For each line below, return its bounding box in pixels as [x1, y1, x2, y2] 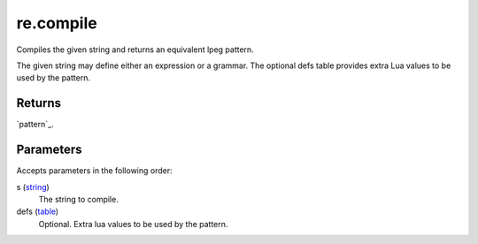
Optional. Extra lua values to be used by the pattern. [38, 218, 228, 229]
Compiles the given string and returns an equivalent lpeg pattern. [16, 44, 254, 55]
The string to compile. [38, 194, 119, 204]
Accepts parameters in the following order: [16, 165, 173, 176]
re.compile [16, 13, 97, 33]
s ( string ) [16, 181, 50, 192]
